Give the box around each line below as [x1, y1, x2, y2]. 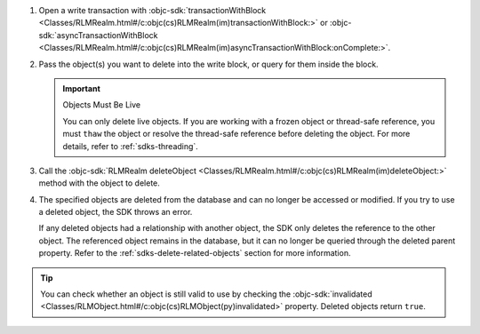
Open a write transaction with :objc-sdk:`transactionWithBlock [38, 5, 267, 15]
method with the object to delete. [38, 178, 160, 188]
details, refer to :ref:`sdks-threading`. [62, 140, 199, 151]
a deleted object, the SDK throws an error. [38, 207, 193, 218]
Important [62, 83, 101, 93]
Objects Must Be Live [62, 99, 141, 110]
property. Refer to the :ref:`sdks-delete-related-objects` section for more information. [38, 248, 351, 258]
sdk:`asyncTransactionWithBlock [38, 29, 158, 40]
